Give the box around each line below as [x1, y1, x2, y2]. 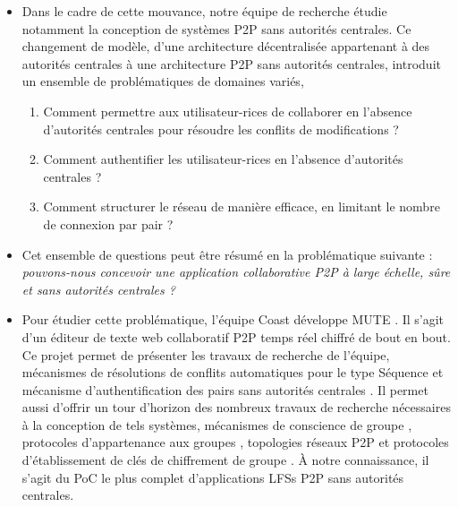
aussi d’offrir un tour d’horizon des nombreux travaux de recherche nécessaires [21, 398, 451, 417]
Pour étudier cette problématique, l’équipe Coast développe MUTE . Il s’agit [21, 310, 445, 329]
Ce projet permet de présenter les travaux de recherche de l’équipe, [21, 345, 390, 364]
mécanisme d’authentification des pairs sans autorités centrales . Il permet [21, 380, 428, 399]
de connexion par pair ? [43, 214, 174, 233]
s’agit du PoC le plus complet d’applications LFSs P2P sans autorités [21, 468, 404, 486]
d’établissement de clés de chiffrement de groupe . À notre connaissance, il [21, 451, 429, 469]
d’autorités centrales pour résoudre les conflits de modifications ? [43, 119, 399, 138]
